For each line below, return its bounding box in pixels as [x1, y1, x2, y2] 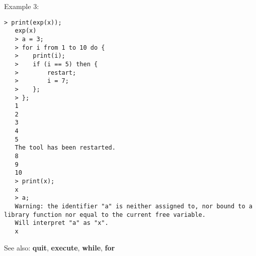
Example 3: [4, 1, 39, 11]
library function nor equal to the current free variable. [4, 211, 206, 218]
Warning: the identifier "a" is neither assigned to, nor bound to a [15, 203, 252, 210]
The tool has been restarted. [15, 144, 116, 152]
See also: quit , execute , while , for [4, 242, 115, 252]
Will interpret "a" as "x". [15, 219, 109, 227]
